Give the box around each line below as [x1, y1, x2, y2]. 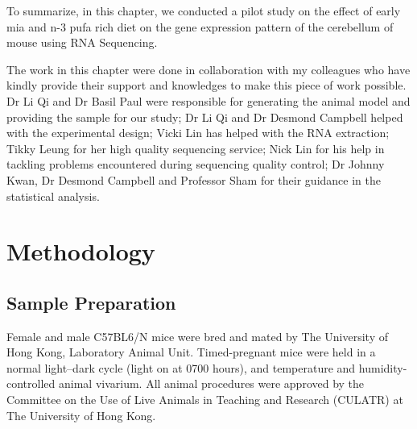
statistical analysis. [6, 187, 100, 204]
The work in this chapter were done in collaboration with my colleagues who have [6, 60, 411, 77]
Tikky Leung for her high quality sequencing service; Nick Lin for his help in [6, 140, 385, 156]
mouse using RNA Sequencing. [6, 34, 158, 51]
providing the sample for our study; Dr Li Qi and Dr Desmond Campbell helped [6, 108, 403, 125]
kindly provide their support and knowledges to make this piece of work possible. [6, 77, 407, 94]
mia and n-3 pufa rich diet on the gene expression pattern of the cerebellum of [6, 18, 394, 35]
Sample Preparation [6, 289, 176, 314]
